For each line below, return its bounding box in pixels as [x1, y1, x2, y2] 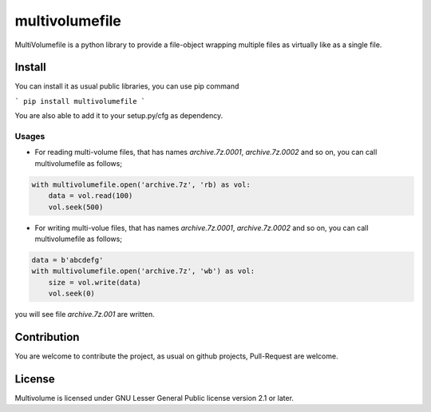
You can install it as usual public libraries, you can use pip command [14, 81, 239, 91]
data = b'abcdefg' [31, 256, 104, 264]
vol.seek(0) [48, 289, 96, 299]
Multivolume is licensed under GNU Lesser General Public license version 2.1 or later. [14, 393, 295, 402]
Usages [14, 131, 45, 141]
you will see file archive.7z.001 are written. [14, 310, 155, 319]
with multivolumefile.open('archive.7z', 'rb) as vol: [31, 180, 251, 189]
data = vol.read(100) [48, 192, 133, 200]
